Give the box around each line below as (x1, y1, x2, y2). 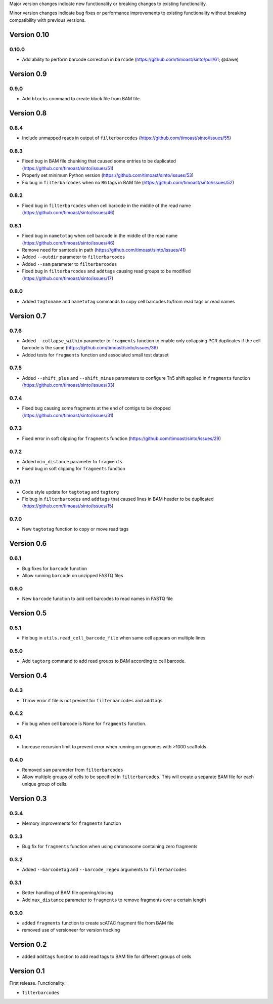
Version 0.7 (9, 311, 47, 320)
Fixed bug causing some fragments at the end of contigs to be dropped (22, 405, 171, 411)
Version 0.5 (9, 609, 47, 617)
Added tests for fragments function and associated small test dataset (22, 352, 169, 358)
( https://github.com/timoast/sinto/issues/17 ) (22, 275, 114, 281)
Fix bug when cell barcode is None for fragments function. (22, 720, 147, 727)
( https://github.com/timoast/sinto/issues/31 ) (22, 412, 114, 418)
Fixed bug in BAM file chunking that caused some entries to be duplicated (22, 158, 176, 164)
